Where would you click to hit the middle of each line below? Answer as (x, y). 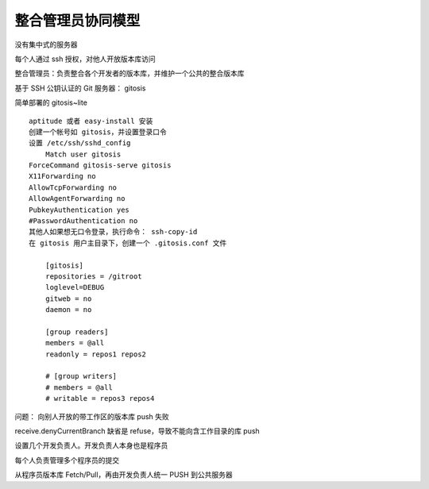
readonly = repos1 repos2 (96, 354)
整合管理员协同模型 (77, 21)
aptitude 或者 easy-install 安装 (91, 121)
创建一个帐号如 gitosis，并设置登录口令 (98, 132)
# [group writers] (81, 376)
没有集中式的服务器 (46, 44)
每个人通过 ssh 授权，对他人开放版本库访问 (85, 59)
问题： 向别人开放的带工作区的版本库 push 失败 (92, 416)
